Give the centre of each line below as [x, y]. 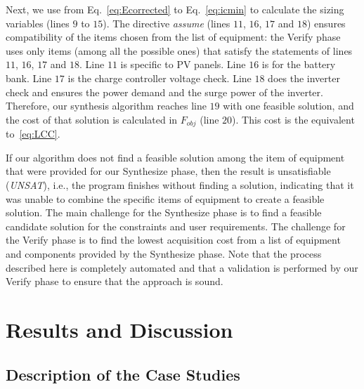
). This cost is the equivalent [293, 119]
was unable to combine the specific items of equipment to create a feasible [165, 198]
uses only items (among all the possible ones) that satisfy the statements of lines [179, 50]
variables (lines [38, 23]
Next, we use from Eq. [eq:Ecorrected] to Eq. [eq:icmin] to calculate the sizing [175, 9]
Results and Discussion [119, 329]
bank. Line [29, 78]
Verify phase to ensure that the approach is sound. [115, 281]
